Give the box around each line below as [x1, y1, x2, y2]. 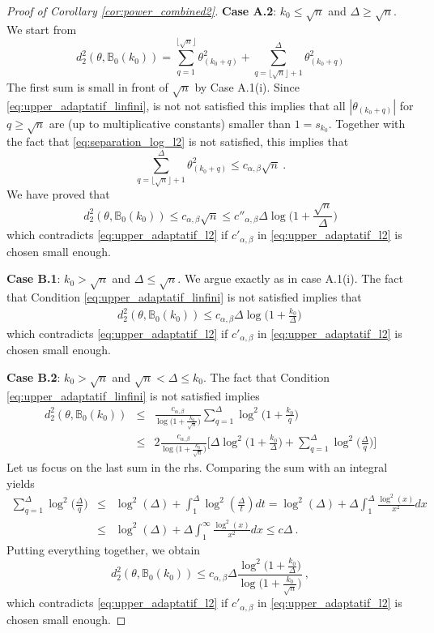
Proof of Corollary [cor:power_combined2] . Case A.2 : [6, 2, 277, 19]
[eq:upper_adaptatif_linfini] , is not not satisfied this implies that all [6, 96, 346, 113]
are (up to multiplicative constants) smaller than [49, 114, 291, 131]
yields [6, 474, 35, 491]
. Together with [328, 114, 406, 131]
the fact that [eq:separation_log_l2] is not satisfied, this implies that [6, 133, 349, 150]
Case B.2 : [6, 368, 61, 385]
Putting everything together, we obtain [6, 541, 201, 558]
